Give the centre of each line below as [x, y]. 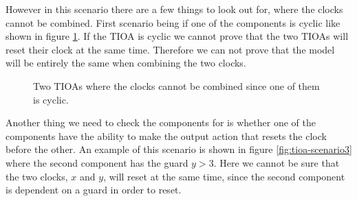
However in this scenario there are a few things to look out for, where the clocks [174, 9]
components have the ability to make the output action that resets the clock [166, 135]
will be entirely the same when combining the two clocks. [126, 63]
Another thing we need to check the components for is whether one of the [161, 122]
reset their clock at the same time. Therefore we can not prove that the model [170, 49]
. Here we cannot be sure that [277, 162]
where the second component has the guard [97, 162]
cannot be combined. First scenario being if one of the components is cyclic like [173, 22]
